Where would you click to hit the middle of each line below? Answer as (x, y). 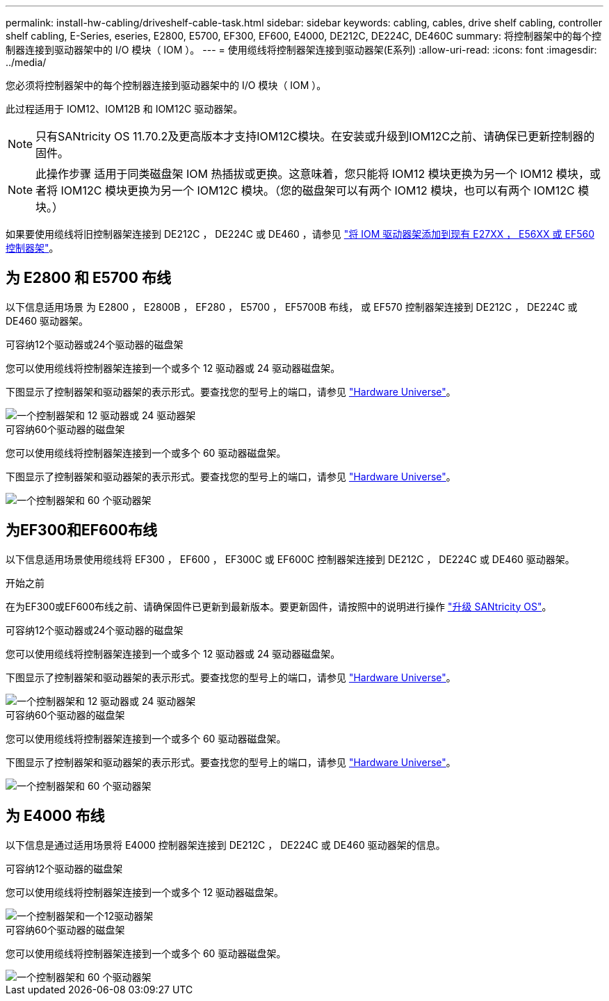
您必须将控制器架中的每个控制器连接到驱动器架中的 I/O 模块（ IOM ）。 (166, 85)
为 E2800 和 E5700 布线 (88, 278)
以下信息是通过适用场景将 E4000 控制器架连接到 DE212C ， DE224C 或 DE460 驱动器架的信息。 (226, 845)
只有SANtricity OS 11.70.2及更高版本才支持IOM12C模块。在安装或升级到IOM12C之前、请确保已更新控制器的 (315, 136)
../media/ (26, 62)
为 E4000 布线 (55, 816)
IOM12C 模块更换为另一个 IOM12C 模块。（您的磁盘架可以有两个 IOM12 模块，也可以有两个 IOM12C (318, 190)
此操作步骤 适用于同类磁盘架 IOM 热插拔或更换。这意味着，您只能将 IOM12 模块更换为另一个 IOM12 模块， (313, 174)
